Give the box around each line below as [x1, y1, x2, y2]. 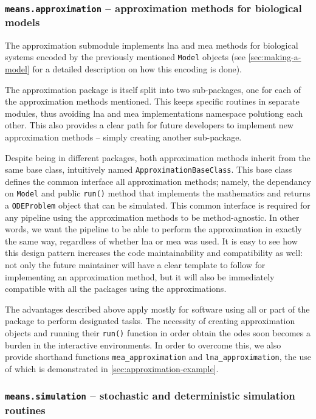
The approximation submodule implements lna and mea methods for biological [5, 38, 298, 51]
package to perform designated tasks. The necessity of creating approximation [5, 314, 295, 327]
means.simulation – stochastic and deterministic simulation [5, 388, 295, 403]
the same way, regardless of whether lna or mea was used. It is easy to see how [5, 234, 298, 247]
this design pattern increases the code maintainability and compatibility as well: [5, 246, 303, 259]
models [5, 15, 40, 30]
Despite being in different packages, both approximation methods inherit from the [5, 151, 311, 164]
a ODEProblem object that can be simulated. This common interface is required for [5, 199, 311, 212]
